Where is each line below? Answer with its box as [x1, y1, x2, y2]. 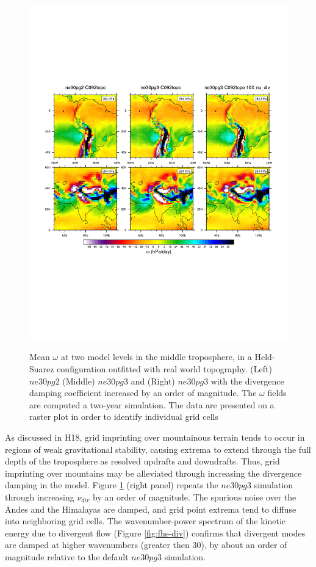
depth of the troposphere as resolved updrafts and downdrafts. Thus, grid [5, 455, 280, 468]
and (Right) [131, 374, 175, 387]
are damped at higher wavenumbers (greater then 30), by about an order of [5, 538, 287, 551]
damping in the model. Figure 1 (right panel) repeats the [5, 479, 218, 491]
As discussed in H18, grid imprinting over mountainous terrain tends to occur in [5, 431, 305, 444]
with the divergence [210, 374, 284, 387]
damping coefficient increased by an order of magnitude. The [29, 386, 257, 399]
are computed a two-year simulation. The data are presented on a [29, 398, 275, 411]
